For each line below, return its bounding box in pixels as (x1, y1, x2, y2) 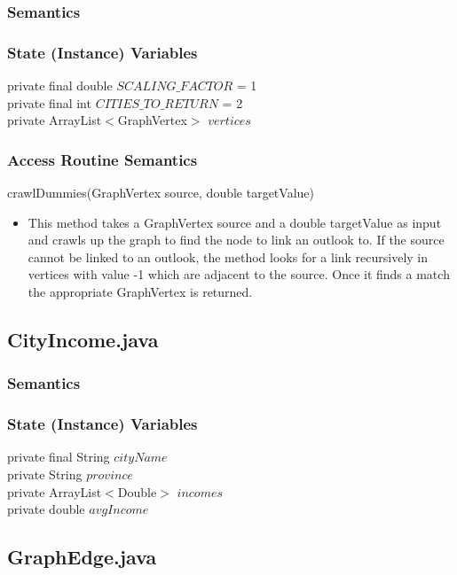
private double (7, 500, 85, 518)
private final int (7, 93, 91, 112)
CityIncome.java (7, 326, 159, 354)
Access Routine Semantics (7, 148, 198, 170)
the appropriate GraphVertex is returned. (28, 283, 253, 301)
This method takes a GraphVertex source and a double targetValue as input (28, 213, 442, 231)
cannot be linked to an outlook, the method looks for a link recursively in (28, 247, 429, 266)
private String (7, 465, 83, 484)
